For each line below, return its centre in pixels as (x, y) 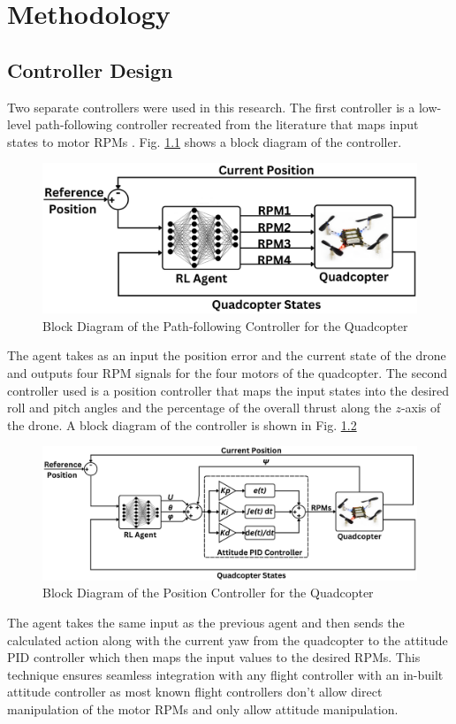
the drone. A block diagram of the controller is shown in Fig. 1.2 (182, 424)
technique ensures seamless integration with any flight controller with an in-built (225, 674)
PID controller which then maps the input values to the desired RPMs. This (214, 657)
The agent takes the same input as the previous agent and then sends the (206, 623)
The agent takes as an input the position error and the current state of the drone (227, 355)
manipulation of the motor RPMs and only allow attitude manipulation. (203, 709)
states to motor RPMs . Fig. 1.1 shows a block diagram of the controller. (205, 141)
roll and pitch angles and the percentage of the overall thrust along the (199, 408)
